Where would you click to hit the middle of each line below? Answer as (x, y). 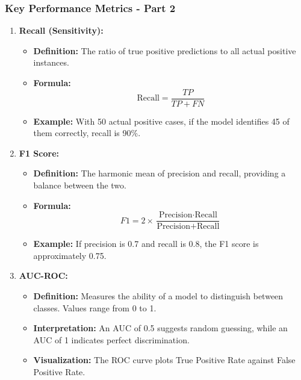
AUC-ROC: (43, 276)
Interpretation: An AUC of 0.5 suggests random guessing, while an (160, 328)
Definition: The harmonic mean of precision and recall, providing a (160, 173)
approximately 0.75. (70, 255)
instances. (51, 62)
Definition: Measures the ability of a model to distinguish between (158, 296)
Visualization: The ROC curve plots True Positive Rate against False (164, 360)
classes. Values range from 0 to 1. (95, 307)
